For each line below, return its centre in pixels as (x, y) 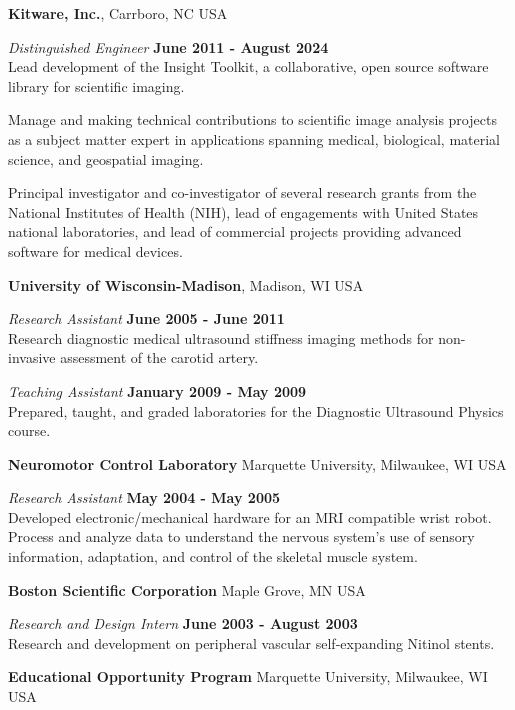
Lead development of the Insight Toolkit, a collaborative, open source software (248, 66)
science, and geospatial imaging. (106, 158)
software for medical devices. (95, 250)
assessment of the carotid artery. (159, 357)
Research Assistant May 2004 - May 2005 (144, 497)
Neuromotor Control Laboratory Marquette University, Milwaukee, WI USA (257, 463)
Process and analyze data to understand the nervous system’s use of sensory (241, 536)
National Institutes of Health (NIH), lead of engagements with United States (243, 211)
